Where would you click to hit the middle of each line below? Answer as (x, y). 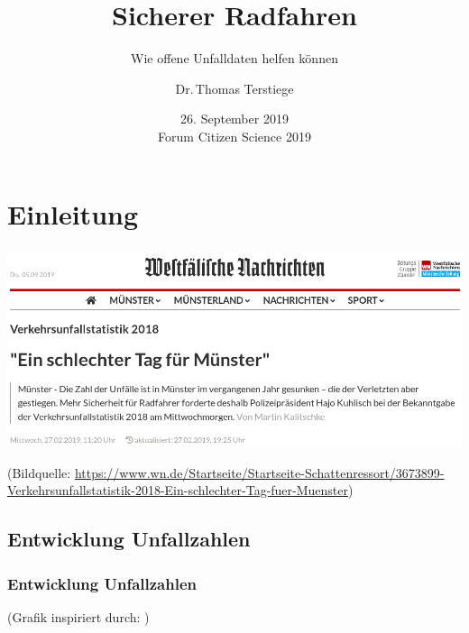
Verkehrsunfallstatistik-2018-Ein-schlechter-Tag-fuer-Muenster (178, 490)
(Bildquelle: (39, 472)
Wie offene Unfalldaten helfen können (234, 58)
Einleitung (73, 213)
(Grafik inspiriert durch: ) (78, 616)
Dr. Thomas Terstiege (234, 88)
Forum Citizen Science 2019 (234, 136)
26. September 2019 (234, 119)
